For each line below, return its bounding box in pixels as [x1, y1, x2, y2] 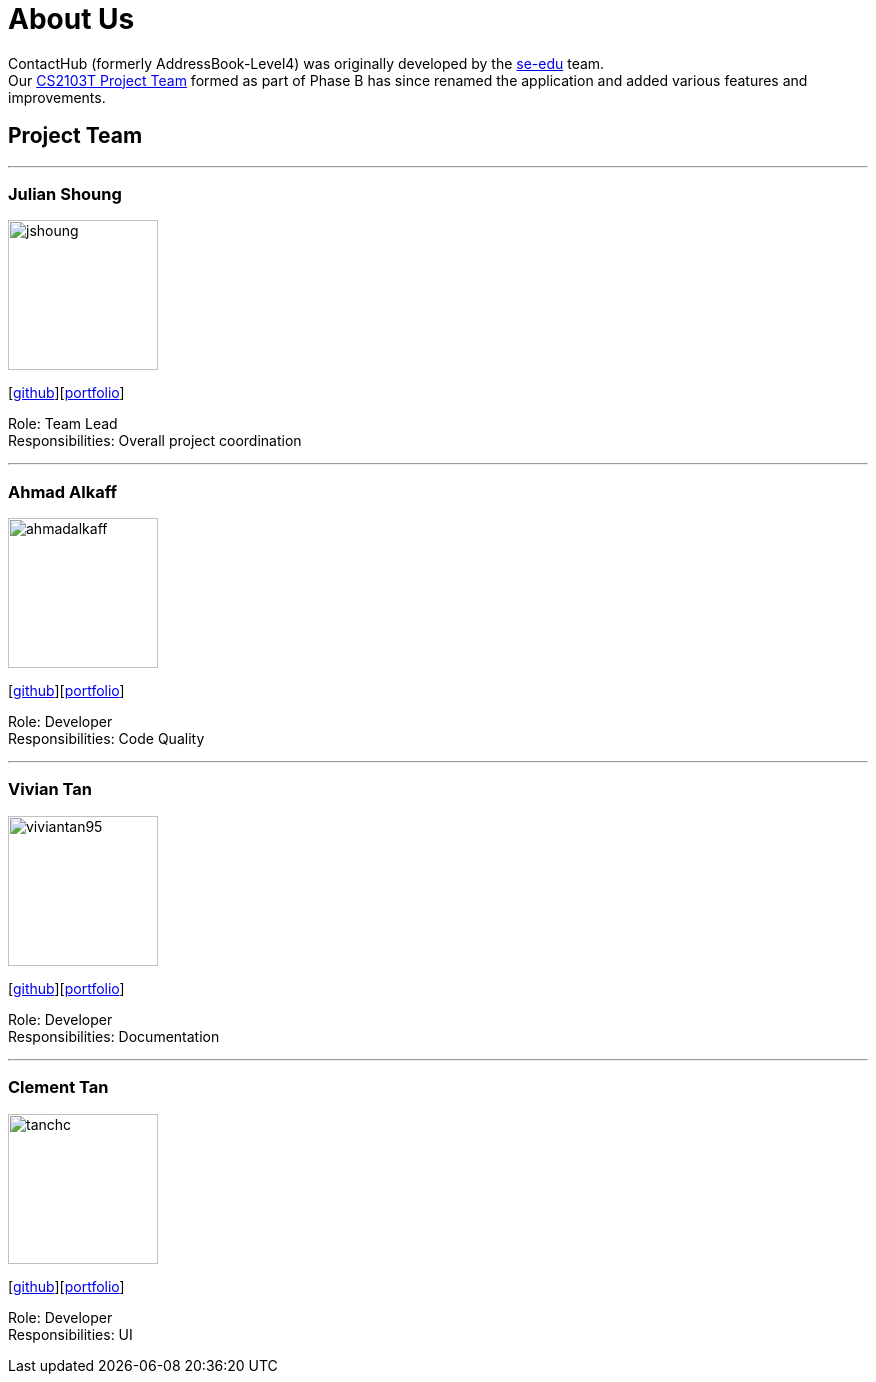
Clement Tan [8, 1077, 109, 1098]
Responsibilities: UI [8, 1325, 133, 1343]
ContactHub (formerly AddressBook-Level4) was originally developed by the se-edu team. [8, 54, 605, 72]
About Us [8, 2, 135, 36]
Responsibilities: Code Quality [8, 730, 205, 748]
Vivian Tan [8, 779, 92, 800]
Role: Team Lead [8, 415, 118, 433]
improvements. [8, 88, 106, 106]
